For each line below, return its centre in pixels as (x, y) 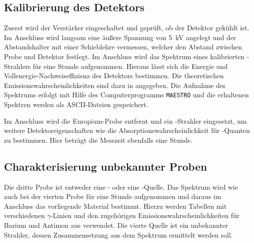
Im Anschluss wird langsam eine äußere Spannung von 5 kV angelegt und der (120, 37)
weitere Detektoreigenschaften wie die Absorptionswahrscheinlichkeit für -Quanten (127, 130)
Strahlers (17, 66)
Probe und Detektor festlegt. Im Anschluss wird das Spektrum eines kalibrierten (124, 56)
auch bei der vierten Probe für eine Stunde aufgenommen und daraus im (113, 196)
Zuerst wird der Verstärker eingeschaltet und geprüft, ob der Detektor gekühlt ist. (127, 28)
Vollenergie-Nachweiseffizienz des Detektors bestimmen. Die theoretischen (114, 76)
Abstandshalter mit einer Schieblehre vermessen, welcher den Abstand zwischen (123, 47)
